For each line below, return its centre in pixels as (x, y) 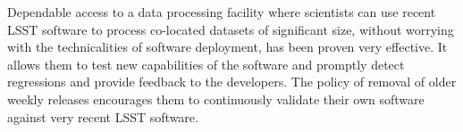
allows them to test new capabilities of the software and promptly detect (206, 64)
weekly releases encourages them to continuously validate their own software (216, 99)
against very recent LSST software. (103, 116)
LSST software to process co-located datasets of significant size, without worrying (231, 29)
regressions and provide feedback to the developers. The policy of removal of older (232, 82)
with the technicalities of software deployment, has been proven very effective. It (227, 47)
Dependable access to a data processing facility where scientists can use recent (222, 12)
